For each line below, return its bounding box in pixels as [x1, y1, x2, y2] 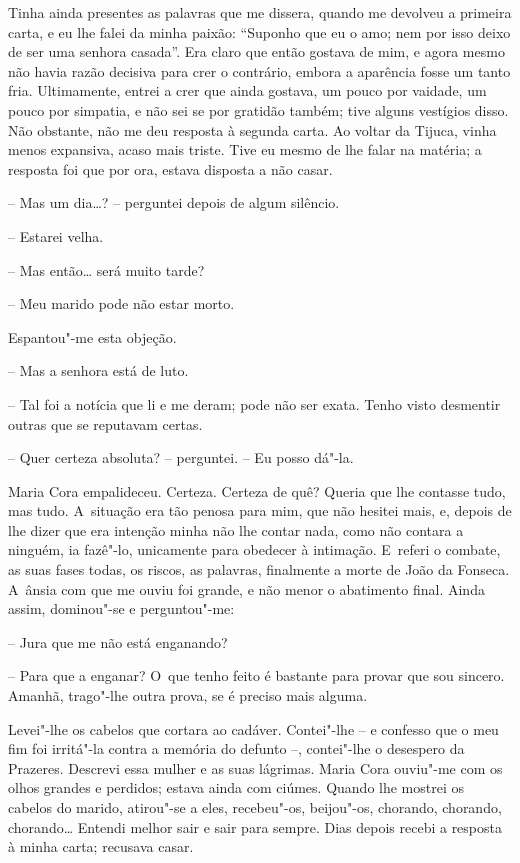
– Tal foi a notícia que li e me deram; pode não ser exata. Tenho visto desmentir [8, 393, 501, 414]
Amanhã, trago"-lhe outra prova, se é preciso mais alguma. [8, 685, 368, 706]
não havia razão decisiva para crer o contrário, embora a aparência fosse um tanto [8, 60, 511, 81]
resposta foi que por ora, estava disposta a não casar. [8, 158, 333, 179]
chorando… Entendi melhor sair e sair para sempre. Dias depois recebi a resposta [8, 816, 502, 837]
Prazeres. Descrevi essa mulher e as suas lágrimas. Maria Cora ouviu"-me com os [8, 757, 503, 778]
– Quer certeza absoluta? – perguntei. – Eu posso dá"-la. [8, 447, 354, 468]
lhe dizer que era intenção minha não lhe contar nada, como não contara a [8, 519, 464, 540]
